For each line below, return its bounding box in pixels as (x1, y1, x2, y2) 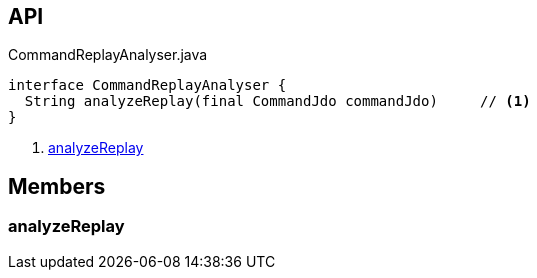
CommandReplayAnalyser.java (8, 46, 208, 64)
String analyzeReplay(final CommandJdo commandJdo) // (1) (24, 93, 531, 110)
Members (8, 173, 106, 199)
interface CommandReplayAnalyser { (8, 77, 287, 94)
